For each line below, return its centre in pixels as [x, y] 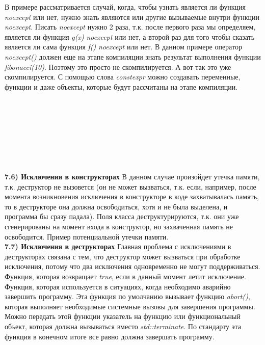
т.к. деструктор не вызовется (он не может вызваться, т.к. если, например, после [130, 186]
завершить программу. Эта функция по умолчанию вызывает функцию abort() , [127, 296]
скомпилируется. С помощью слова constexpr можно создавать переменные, [123, 77]
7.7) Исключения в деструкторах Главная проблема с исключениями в [118, 246]
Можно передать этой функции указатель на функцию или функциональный [123, 316]
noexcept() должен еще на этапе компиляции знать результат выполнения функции [133, 56]
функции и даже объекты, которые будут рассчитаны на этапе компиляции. [121, 86]
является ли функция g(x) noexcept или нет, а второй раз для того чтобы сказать [130, 36]
